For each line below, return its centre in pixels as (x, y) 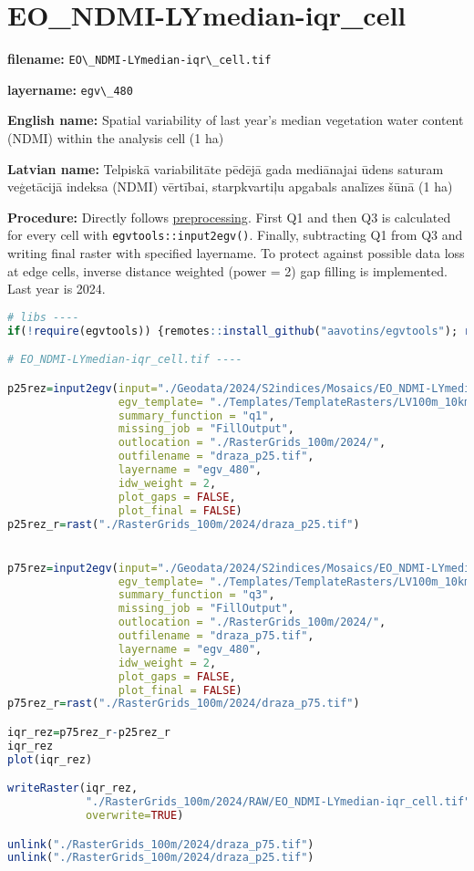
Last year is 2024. (57, 289)
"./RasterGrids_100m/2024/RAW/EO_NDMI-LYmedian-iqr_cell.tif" (278, 802)
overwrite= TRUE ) (134, 816)
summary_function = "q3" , (196, 595)
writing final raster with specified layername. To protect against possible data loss (236, 253)
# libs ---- (43, 317)
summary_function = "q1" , (196, 415)
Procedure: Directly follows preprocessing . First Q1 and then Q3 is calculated (229, 217)
